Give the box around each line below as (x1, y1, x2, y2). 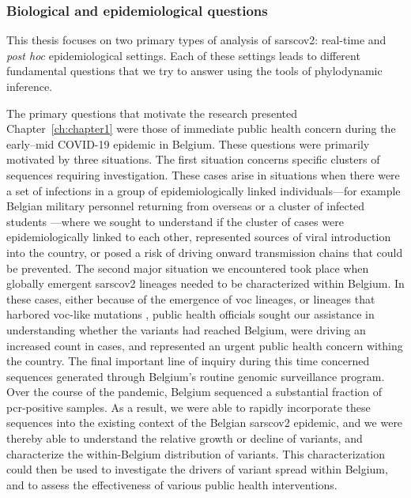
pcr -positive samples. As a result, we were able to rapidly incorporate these (6, 398, 371, 415)
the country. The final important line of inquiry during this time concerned (6, 353, 370, 369)
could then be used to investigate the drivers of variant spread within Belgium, (6, 461, 388, 477)
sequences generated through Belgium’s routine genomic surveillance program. (6, 368, 385, 384)
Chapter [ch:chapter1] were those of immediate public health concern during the (6, 120, 396, 137)
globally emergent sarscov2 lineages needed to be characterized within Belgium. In (6, 275, 405, 292)
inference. (6, 78, 52, 94)
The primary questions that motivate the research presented (6, 104, 297, 121)
